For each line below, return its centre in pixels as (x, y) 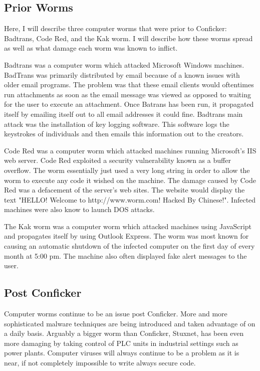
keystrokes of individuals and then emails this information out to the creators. (124, 134)
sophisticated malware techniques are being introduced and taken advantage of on (130, 323)
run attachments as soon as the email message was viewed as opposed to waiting (127, 94)
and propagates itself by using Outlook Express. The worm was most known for (126, 236)
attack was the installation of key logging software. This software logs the (117, 124)
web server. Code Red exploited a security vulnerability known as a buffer (117, 160)
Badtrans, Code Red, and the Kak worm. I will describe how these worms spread (128, 38)
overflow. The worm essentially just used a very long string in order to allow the (127, 170)
